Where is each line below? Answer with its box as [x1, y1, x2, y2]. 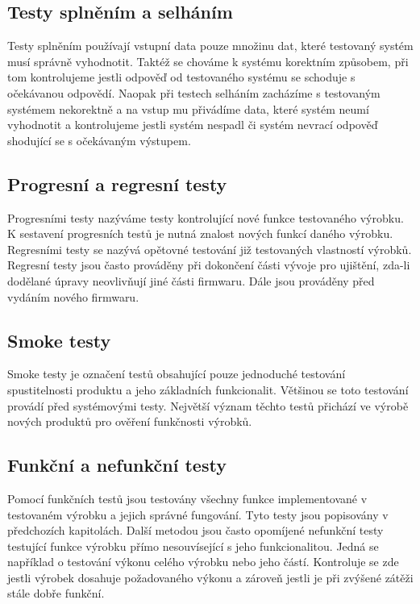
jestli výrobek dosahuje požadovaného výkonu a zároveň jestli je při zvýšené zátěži [7, 569, 414, 585]
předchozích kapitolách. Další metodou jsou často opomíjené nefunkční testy [7, 522, 384, 539]
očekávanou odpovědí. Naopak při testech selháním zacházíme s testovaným [7, 84, 380, 101]
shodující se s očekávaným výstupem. [7, 131, 191, 148]
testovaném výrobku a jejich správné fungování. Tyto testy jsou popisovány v [7, 506, 389, 523]
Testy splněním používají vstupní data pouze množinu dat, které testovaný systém [7, 37, 414, 54]
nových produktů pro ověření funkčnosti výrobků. [7, 413, 252, 430]
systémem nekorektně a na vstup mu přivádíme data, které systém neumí [7, 100, 369, 117]
